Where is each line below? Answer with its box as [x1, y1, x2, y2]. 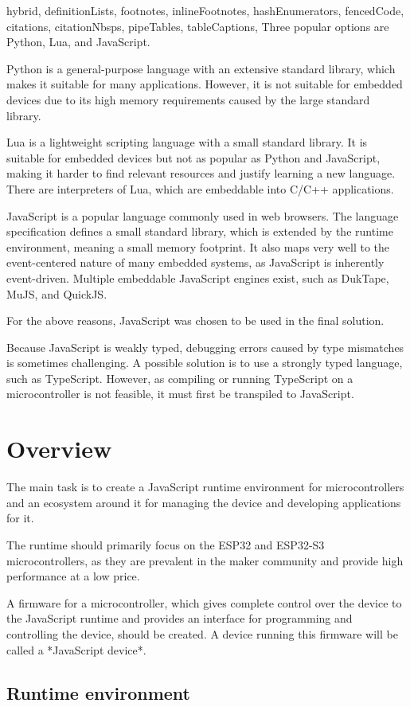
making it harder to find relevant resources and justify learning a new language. [6, 165, 396, 182]
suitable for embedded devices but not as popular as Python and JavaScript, [6, 149, 381, 166]
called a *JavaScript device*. [6, 641, 146, 658]
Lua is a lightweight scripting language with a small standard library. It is [6, 134, 368, 150]
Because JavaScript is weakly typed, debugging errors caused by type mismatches [6, 338, 404, 355]
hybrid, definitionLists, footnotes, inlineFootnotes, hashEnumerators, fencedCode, [6, 2, 404, 18]
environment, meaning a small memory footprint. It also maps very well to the [6, 238, 390, 255]
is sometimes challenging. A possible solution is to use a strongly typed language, [6, 354, 403, 371]
